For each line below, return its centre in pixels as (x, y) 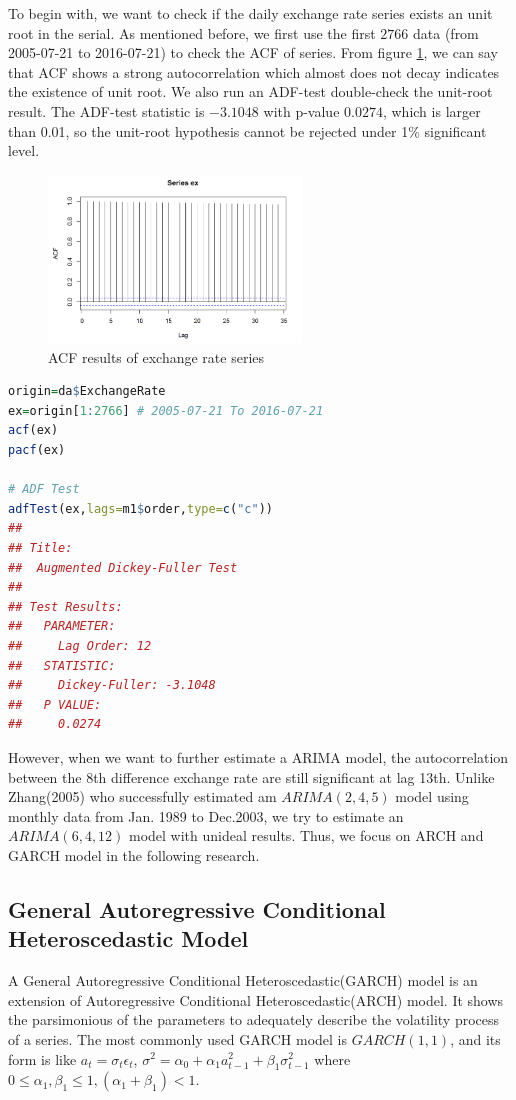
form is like (42, 1058)
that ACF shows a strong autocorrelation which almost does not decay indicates (254, 71)
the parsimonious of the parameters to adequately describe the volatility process (254, 1019)
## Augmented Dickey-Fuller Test (123, 567)
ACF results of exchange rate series (156, 356)
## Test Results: (65, 606)
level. (24, 150)
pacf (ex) (37, 450)
